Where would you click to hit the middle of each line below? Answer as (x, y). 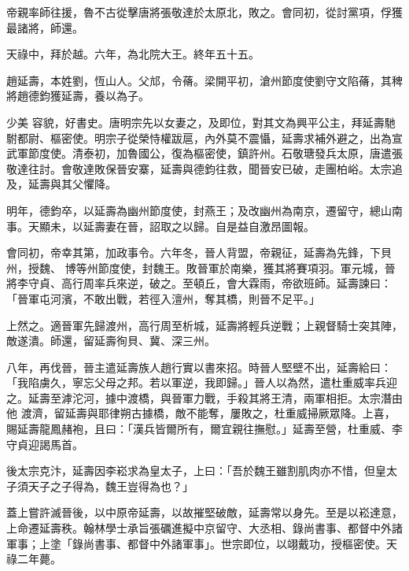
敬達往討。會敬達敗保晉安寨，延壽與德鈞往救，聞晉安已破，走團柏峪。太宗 (199, 168)
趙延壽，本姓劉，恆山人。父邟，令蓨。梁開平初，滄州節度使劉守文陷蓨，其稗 (204, 80)
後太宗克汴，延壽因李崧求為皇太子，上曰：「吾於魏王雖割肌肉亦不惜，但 (191, 471)
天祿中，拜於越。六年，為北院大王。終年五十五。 (133, 54)
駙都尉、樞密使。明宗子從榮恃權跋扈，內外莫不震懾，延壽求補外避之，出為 (199, 137)
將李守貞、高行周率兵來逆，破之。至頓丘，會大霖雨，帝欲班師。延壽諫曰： (199, 283)
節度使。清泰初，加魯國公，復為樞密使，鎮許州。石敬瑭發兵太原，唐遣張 (215, 153)
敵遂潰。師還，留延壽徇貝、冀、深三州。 (111, 341)
